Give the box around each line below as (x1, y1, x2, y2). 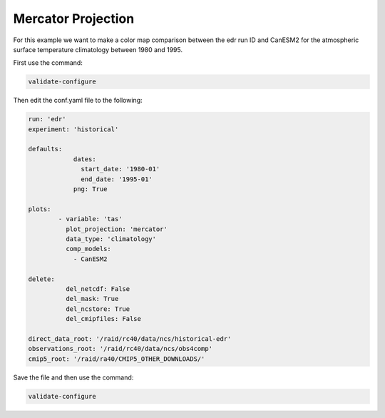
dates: (73, 155, 96, 163)
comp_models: (65, 245, 112, 253)
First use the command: (13, 58, 83, 67)
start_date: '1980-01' (81, 165, 160, 173)
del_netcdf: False (65, 285, 130, 292)
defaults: (28, 145, 63, 153)
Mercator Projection (13, 11, 135, 26)
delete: (28, 275, 55, 283)
